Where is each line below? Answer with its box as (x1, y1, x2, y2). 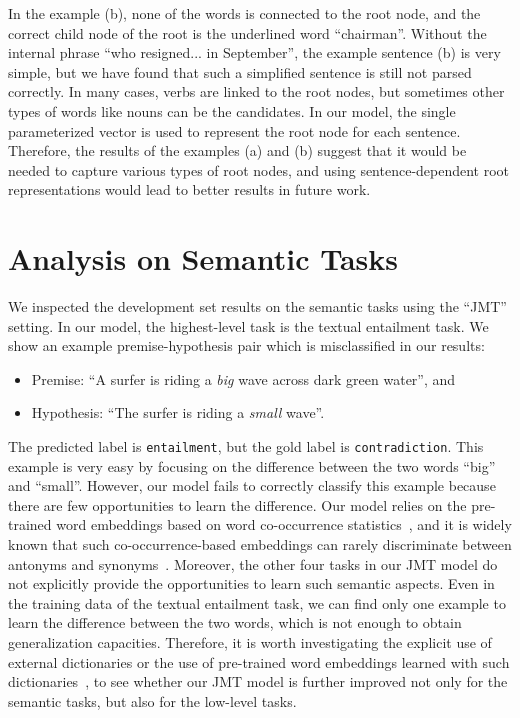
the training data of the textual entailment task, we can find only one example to (8, 592, 506, 613)
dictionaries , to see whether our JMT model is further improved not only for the (8, 671, 508, 692)
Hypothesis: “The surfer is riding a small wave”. (31, 402, 325, 423)
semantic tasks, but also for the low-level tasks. (8, 690, 297, 711)
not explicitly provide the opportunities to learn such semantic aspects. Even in (8, 573, 495, 594)
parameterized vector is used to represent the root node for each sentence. (8, 120, 461, 141)
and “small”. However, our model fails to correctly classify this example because (8, 475, 496, 496)
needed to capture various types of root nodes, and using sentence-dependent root (8, 159, 510, 180)
